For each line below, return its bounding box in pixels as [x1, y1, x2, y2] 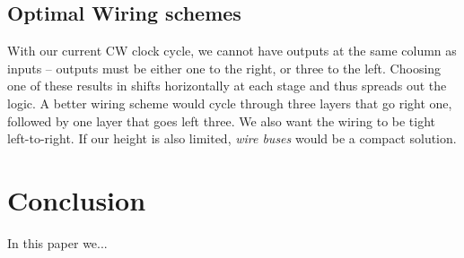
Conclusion [7, 181, 146, 218]
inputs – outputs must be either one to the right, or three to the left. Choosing [7, 58, 442, 77]
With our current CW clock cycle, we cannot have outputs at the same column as [7, 41, 457, 60]
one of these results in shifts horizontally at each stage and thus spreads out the [7, 76, 447, 95]
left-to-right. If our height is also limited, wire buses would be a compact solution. [7, 129, 457, 148]
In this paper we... [7, 233, 108, 252]
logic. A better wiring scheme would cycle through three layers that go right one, [7, 93, 452, 112]
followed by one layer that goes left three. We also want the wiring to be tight [7, 111, 436, 130]
